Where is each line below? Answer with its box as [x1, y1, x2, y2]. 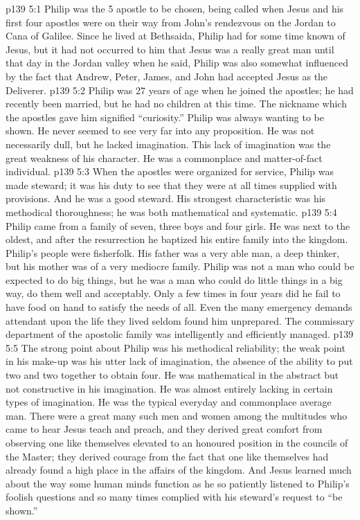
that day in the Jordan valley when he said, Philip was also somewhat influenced [6, 55, 349, 70]
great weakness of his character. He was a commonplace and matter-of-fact [6, 150, 323, 165]
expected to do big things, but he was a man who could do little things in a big [6, 272, 343, 287]
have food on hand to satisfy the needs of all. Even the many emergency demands [6, 300, 352, 314]
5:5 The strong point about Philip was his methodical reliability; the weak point [6, 340, 345, 355]
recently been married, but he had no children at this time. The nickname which [6, 96, 347, 111]
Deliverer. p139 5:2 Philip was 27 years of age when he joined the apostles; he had [6, 82, 354, 97]
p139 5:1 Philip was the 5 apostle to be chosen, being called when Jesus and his [6, 1, 344, 15]
